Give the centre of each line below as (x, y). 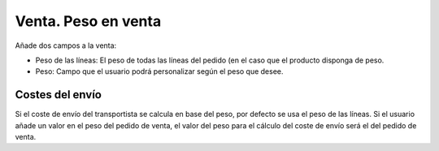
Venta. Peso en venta (88, 21)
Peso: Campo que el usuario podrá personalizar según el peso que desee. (159, 71)
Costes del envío (58, 95)
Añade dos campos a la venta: (66, 45)
